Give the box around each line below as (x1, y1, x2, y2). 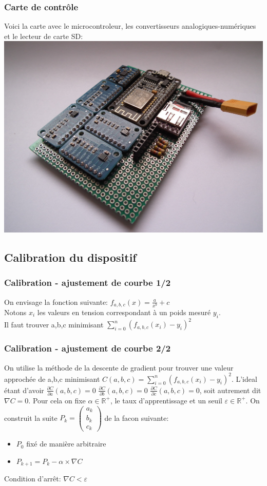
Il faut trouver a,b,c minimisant (4, 319, 104, 329)
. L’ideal (231, 373, 257, 384)
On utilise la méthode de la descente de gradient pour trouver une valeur (4, 362, 234, 373)
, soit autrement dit (199, 384, 261, 395)
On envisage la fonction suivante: (4, 296, 108, 307)
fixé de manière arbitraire (26, 438, 106, 449)
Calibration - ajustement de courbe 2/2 (4, 342, 171, 355)
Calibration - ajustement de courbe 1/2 (4, 276, 171, 289)
